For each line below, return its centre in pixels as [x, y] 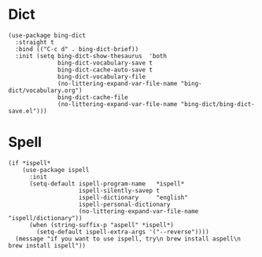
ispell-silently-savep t [119, 190]
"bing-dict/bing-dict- [218, 104]
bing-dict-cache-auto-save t [105, 70]
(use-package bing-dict [47, 35]
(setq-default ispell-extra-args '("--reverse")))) [123, 232]
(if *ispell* [30, 163]
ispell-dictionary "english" [133, 197]
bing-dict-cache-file [93, 97]
